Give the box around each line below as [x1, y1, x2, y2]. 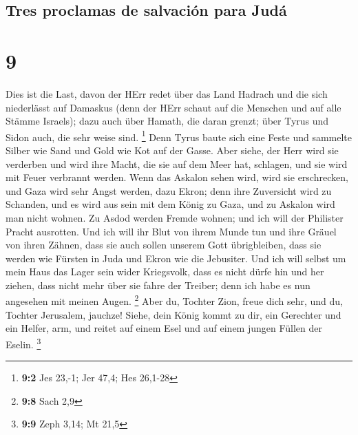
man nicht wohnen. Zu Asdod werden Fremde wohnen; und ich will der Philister [6, 210, 344, 224]
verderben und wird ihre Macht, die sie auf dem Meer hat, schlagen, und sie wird [6, 156, 348, 171]
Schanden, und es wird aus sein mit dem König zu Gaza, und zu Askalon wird [6, 197, 335, 211]
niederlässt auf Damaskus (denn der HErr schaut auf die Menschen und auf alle [6, 100, 341, 114]
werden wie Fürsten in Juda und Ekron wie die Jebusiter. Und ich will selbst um [6, 251, 346, 265]
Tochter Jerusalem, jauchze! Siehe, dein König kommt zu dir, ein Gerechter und [6, 307, 341, 321]
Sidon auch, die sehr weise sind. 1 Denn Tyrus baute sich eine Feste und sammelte [6, 127, 352, 144]
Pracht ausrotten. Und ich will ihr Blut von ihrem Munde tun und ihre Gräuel [6, 224, 337, 238]
